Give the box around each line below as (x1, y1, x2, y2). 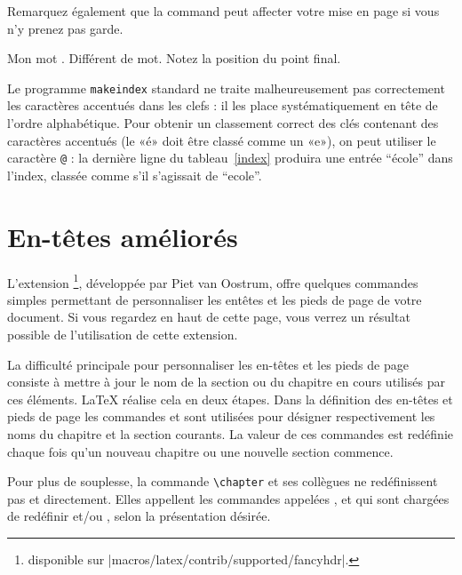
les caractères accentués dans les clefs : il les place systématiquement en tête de (7, 96, 438, 115)
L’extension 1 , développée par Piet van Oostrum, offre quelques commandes (7, 270, 418, 291)
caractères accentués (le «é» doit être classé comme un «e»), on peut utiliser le (7, 131, 436, 149)
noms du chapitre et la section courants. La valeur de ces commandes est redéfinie (7, 425, 454, 443)
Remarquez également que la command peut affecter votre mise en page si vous (7, 2, 440, 20)
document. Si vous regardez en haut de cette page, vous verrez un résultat (7, 307, 410, 326)
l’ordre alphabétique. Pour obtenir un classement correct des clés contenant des (7, 114, 439, 132)
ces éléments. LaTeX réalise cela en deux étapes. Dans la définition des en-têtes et (7, 389, 453, 408)
